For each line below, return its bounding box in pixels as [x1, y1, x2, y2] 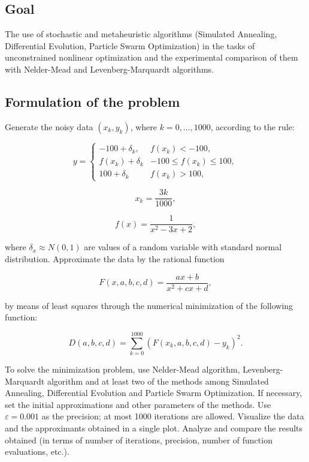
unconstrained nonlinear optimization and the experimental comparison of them [5, 51, 298, 64]
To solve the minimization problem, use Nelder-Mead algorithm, [5, 363, 240, 376]
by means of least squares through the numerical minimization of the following [5, 299, 293, 311]
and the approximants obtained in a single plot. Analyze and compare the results [5, 422, 303, 434]
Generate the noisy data [5, 120, 93, 133]
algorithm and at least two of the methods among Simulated [47, 374, 269, 387]
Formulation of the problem [5, 92, 180, 110]
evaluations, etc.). [5, 445, 69, 458]
